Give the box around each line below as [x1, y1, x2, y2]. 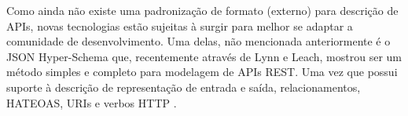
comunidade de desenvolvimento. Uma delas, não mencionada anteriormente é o [6, 33, 391, 49]
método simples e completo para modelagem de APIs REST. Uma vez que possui [6, 63, 398, 80]
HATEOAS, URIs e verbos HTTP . [6, 94, 177, 111]
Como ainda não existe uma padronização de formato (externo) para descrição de [6, 2, 399, 18]
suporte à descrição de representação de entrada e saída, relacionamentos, [6, 78, 361, 95]
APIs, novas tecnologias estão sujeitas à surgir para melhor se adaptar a [6, 17, 353, 34]
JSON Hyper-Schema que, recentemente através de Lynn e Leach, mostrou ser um [6, 48, 402, 64]
